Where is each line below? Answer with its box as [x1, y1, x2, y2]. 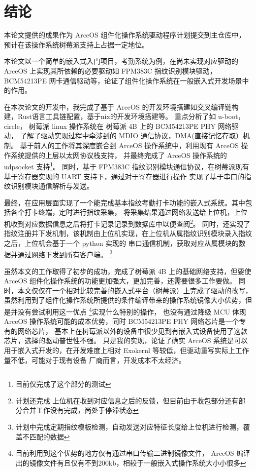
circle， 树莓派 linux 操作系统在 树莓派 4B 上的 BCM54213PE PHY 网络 [4, 120, 232, 131]
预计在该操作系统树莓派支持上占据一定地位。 [4, 39, 149, 49]
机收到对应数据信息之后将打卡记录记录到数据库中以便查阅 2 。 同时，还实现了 [4, 217, 251, 229]
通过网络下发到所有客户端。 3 [17, 248, 113, 259]
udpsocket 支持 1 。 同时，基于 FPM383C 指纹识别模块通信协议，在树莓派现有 [4, 160, 249, 171]
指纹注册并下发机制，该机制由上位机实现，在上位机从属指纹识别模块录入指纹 [4, 228, 252, 238]
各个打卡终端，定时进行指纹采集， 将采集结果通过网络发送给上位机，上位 [10, 207, 248, 217]
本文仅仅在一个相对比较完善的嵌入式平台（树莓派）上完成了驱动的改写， [17, 285, 252, 295]
